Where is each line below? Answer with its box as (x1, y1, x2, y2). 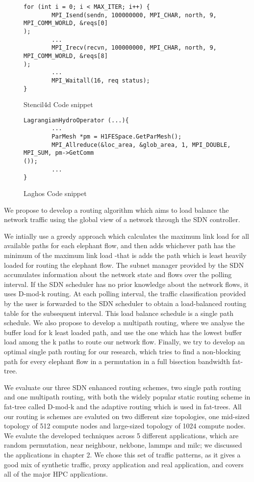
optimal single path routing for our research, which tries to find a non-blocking (4, 346, 241, 356)
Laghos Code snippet (24, 188, 87, 198)
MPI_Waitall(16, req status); (51, 77, 150, 84)
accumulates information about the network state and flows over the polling (4, 269, 232, 280)
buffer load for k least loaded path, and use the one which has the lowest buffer (4, 327, 242, 337)
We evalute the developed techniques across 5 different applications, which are (4, 430, 239, 440)
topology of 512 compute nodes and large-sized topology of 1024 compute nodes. (4, 421, 246, 431)
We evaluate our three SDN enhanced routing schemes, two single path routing (4, 382, 241, 392)
